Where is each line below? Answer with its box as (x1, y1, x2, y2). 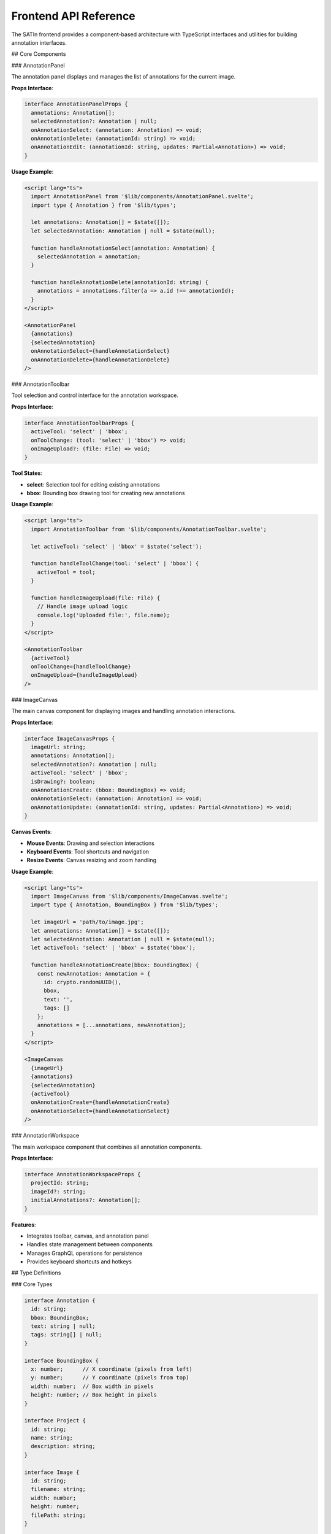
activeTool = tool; (37, 568, 96, 576)
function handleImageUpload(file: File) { (31, 594, 161, 601)
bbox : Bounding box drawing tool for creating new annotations (26, 490, 185, 497)
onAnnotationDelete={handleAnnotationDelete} (31, 356, 170, 363)
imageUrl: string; (31, 744, 86, 751)
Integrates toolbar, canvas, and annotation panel (26, 1232, 149, 1239)
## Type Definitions (11, 1269, 61, 1276)
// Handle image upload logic (37, 603, 128, 610)
